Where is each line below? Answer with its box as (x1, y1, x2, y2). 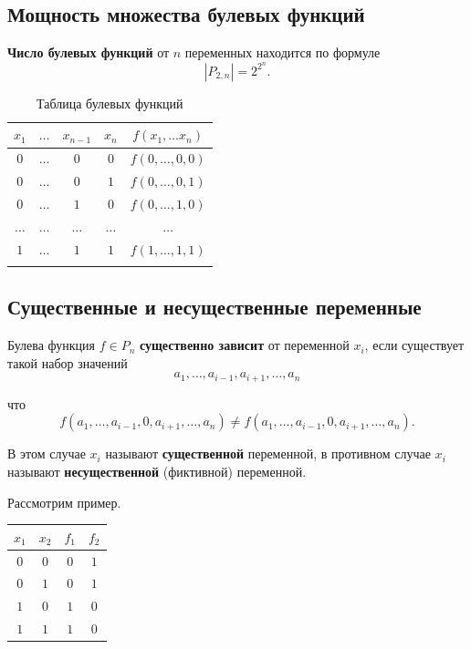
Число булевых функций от (7, 43, 170, 62)
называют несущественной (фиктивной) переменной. (7, 462, 307, 481)
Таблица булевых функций (37, 93, 183, 112)
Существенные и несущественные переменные (7, 293, 422, 321)
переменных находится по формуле (184, 43, 381, 62)
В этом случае (7, 444, 86, 463)
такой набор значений (7, 353, 128, 372)
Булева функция (7, 335, 96, 355)
